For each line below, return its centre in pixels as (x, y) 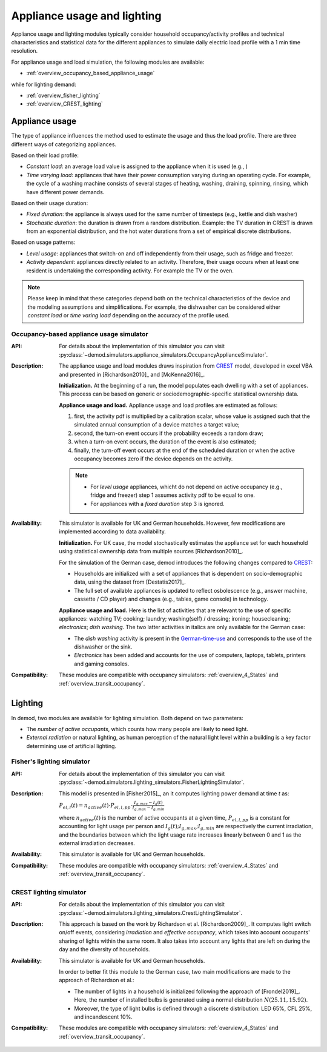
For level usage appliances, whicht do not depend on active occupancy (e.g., (187, 487)
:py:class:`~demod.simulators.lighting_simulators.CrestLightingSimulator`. (150, 912)
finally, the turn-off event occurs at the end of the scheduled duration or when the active (184, 450)
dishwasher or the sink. (103, 647)
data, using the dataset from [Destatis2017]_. (130, 582)
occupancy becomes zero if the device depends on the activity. (154, 459)
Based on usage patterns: (43, 242)
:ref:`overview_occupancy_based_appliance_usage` (91, 73)
